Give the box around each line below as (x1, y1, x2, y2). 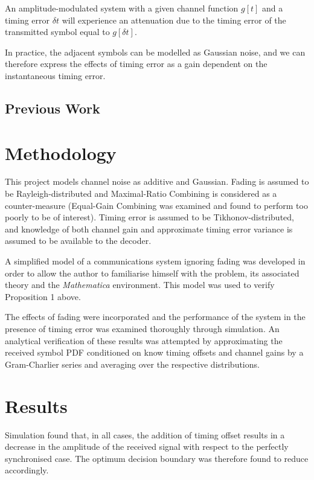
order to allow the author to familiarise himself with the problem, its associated (5, 266, 300, 279)
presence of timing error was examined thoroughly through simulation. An (5, 322, 280, 334)
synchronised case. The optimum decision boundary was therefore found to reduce (5, 452, 309, 464)
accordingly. (5, 464, 49, 476)
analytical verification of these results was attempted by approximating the (5, 334, 283, 347)
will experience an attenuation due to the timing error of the (62, 13, 286, 26)
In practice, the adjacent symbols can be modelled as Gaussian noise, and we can (5, 45, 306, 58)
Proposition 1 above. (5, 290, 81, 302)
